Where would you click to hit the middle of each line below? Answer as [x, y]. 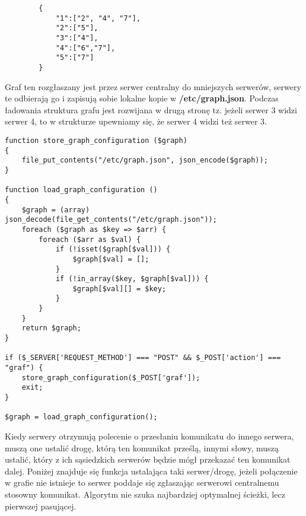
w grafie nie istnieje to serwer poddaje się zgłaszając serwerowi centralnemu [142, 482]
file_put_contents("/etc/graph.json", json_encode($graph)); [145, 160]
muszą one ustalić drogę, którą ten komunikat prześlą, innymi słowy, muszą [142, 447]
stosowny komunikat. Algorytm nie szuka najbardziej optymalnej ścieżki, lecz [145, 494]
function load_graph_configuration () [81, 190]
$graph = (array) [56, 210]
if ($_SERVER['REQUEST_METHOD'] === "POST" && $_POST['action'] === [143, 358]
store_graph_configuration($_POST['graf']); [111, 378]
